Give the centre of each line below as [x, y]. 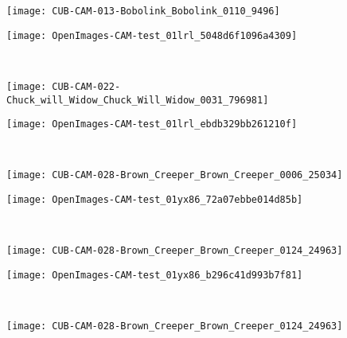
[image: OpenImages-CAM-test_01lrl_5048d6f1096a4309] [152, 35]
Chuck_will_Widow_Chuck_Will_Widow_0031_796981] [138, 100]
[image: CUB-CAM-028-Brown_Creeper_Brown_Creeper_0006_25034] [175, 175]
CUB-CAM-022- [86, 86]
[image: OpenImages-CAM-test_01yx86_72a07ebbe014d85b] [155, 200]
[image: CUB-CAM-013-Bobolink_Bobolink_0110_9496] [143, 11]
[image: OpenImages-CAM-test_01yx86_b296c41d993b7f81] [155, 276]
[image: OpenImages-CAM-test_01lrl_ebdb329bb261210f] [152, 124]
